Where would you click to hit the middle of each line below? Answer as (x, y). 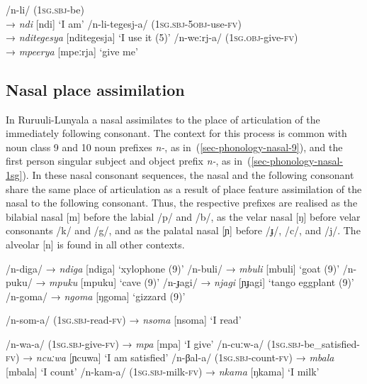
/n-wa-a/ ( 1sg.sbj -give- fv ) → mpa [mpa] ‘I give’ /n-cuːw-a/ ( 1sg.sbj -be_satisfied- (183, 343)
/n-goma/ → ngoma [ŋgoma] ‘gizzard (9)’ (96, 296)
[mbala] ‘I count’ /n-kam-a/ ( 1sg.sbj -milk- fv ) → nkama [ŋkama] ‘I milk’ (163, 372)
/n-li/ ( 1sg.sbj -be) (45, 9)
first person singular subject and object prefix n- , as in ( (129, 161)
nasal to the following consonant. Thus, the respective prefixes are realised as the (182, 203)
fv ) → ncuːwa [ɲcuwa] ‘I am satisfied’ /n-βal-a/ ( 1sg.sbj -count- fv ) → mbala (170, 357)
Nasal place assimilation (95, 89)
